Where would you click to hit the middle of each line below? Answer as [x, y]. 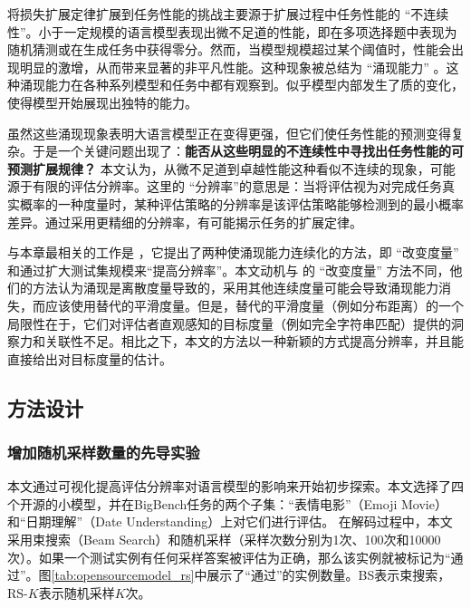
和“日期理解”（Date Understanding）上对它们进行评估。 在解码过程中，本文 [230, 521]
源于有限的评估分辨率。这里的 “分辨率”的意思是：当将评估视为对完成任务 [225, 186]
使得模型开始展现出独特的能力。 [102, 102]
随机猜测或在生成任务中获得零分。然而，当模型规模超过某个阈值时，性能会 [229, 49]
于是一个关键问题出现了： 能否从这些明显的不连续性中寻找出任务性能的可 [248, 151]
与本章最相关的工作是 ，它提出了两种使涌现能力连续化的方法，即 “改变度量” [233, 252]
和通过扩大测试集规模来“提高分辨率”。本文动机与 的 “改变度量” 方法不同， [229, 270]
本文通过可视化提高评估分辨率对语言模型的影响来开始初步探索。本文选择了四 [235, 486]
